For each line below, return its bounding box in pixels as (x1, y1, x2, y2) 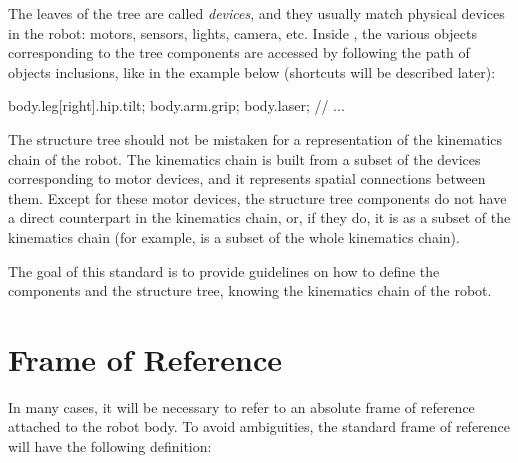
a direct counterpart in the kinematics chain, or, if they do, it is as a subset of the (8, 207, 511, 228)
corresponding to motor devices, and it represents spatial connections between (8, 168, 486, 189)
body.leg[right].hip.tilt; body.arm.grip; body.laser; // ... (8, 95, 345, 116)
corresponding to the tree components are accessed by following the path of (8, 42, 470, 63)
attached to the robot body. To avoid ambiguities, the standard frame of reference (8, 416, 511, 437)
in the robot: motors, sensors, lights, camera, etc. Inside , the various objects (8, 22, 477, 43)
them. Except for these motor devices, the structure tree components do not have (8, 187, 507, 208)
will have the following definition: (8, 436, 212, 457)
